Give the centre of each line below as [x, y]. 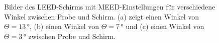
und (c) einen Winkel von [165, 26]
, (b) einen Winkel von [64, 26]
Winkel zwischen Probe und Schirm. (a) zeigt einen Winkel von [102, 16]
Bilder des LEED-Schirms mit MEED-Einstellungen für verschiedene [110, 6]
